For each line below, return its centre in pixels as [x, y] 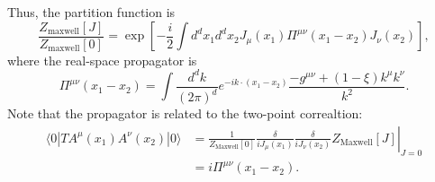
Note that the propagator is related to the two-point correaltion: [185, 113]
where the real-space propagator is [102, 60]
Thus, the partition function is [91, 12]
